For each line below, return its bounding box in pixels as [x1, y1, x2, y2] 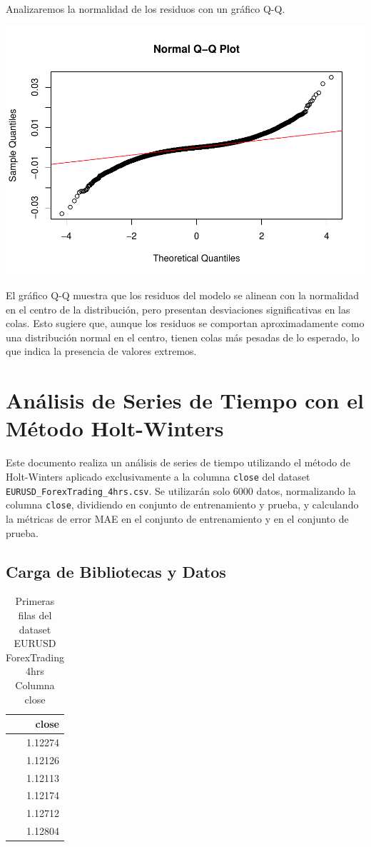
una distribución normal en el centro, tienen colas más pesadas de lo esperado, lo [6, 329, 360, 344]
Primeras [15, 593, 55, 608]
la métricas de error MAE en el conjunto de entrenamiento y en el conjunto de [6, 511, 349, 526]
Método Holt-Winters [6, 414, 224, 443]
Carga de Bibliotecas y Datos [6, 560, 226, 582]
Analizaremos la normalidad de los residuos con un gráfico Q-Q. [6, 1, 285, 16]
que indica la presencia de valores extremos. [6, 344, 197, 359]
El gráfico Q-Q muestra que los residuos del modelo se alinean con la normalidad [6, 288, 359, 303]
